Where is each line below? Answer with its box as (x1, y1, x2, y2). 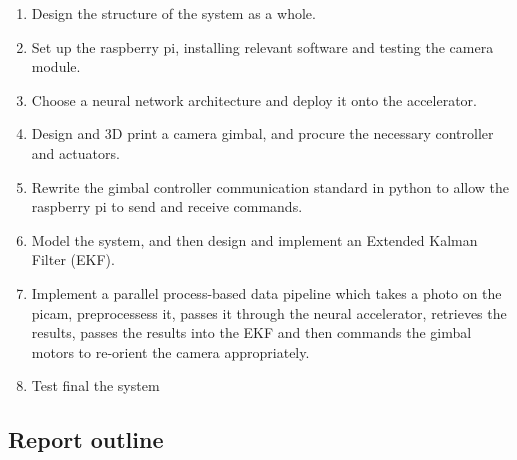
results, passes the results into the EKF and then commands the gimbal (31, 322, 472, 343)
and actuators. (31, 142, 120, 163)
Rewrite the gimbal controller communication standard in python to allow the (31, 176, 510, 197)
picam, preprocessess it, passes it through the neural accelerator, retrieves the (31, 302, 507, 323)
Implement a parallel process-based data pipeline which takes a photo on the (31, 282, 502, 303)
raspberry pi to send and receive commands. (31, 196, 303, 217)
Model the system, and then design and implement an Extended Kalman (31, 229, 478, 250)
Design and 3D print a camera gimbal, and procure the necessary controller (31, 123, 494, 144)
